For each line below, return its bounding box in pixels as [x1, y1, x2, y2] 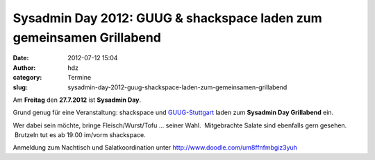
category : [12, 73, 42, 82]
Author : [12, 63, 36, 72]
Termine [67, 73, 92, 82]
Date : [12, 54, 29, 62]
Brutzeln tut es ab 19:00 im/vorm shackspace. [14, 131, 146, 139]
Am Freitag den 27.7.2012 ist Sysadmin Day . [12, 96, 142, 104]
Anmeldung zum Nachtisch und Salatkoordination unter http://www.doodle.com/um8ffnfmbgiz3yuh [12, 143, 298, 152]
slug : [12, 83, 28, 91]
